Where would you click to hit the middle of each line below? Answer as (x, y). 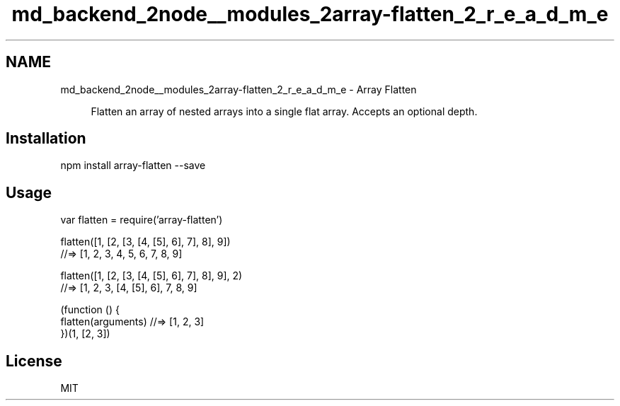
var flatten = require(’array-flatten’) (142, 220)
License (34, 361)
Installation (46, 139)
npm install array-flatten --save (133, 166)
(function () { (90, 310)
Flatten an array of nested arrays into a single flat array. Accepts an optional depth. (284, 111)
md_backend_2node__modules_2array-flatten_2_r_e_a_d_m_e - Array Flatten (239, 89)
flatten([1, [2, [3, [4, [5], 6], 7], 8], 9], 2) (151, 276)
